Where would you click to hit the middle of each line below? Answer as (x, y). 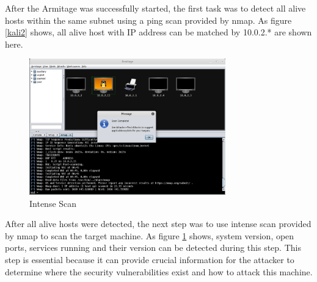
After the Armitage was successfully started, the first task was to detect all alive (155, 8)
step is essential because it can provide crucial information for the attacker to (150, 260)
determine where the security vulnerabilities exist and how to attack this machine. (159, 271)
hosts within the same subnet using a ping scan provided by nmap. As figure (148, 20)
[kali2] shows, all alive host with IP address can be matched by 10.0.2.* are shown (158, 32)
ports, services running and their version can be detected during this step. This (153, 248)
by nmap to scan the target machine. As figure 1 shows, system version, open (150, 235)
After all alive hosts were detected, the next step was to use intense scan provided (158, 224)
